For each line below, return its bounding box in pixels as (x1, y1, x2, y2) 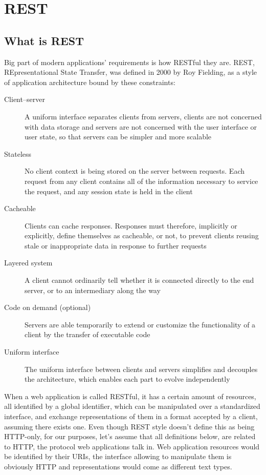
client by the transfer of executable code (25, 329, 150, 340)
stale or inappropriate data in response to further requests (25, 240, 207, 251)
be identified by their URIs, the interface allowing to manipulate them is (4, 451, 232, 462)
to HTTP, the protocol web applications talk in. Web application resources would (4, 441, 260, 451)
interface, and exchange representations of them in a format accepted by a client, (4, 411, 258, 422)
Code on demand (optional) (4, 302, 91, 313)
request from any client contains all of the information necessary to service (25, 175, 258, 186)
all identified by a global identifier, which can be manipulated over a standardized (4, 401, 260, 411)
